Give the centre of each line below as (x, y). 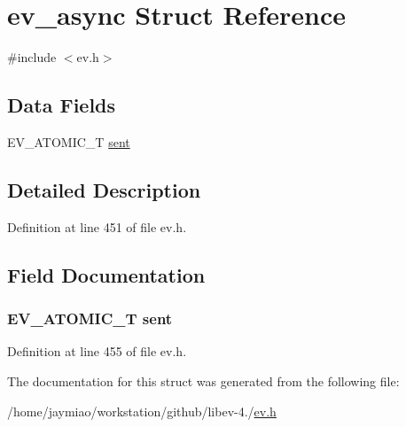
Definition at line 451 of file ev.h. (97, 226)
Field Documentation (106, 274)
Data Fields (62, 105)
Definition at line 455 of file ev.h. (97, 351)
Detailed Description (104, 189)
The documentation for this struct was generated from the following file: (203, 380)
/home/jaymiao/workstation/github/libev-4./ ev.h (142, 411)
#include (32, 57)
